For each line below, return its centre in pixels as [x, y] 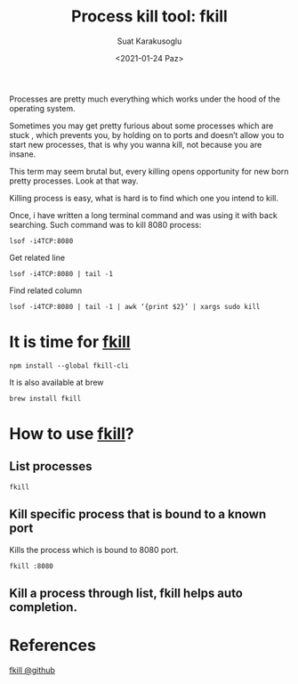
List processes [51, 466]
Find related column [46, 290]
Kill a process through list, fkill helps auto [126, 594]
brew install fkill [45, 398]
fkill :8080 [31, 566]
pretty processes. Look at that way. [74, 181]
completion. [44, 607]
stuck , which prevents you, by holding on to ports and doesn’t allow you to [147, 134]
